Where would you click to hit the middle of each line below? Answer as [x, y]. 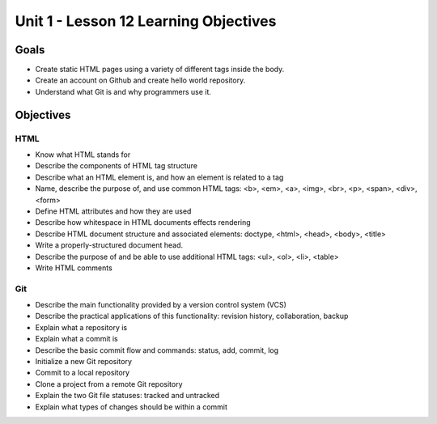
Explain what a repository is [81, 327]
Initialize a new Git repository [84, 361]
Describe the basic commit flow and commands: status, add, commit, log [157, 350]
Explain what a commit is [77, 339]
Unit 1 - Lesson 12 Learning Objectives [146, 21]
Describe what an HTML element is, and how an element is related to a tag [159, 177]
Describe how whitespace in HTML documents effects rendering [143, 223]
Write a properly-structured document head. [109, 245]
